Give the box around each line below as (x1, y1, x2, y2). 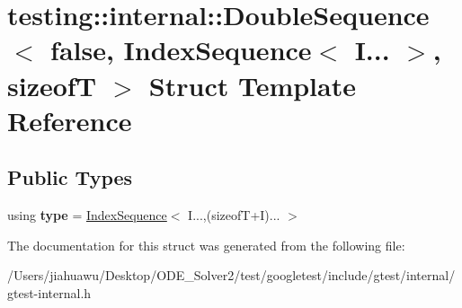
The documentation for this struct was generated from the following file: (7, 235, 405, 254)
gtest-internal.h (7, 283, 92, 302)
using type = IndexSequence (7, 206, 167, 224)
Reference (7, 101, 132, 138)
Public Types (7, 163, 133, 191)
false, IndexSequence (50, 31, 312, 68)
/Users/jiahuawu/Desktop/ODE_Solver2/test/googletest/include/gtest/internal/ (7, 266, 456, 285)
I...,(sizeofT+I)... (188, 206, 280, 224)
